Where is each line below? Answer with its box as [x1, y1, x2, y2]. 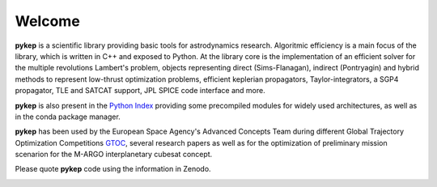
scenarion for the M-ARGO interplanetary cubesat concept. [15, 150, 213, 159]
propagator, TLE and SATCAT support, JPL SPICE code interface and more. [15, 86, 266, 96]
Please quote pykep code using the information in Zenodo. [15, 164, 211, 174]
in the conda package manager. [15, 112, 121, 121]
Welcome [15, 12, 80, 30]
